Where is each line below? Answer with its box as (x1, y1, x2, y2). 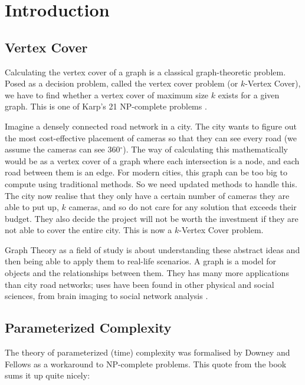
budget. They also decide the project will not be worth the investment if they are (5, 212, 299, 224)
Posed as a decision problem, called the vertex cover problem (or (5, 77, 238, 89)
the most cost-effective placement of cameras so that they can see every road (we (5, 131, 297, 144)
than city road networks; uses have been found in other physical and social (5, 278, 274, 290)
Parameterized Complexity (5, 318, 172, 337)
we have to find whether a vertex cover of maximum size (5, 88, 209, 101)
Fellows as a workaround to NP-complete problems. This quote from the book (5, 357, 287, 370)
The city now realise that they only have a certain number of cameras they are (5, 189, 290, 201)
